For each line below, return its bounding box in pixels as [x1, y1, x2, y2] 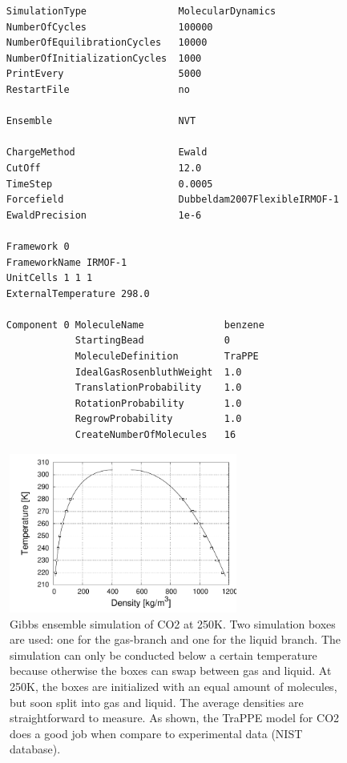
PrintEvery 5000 [6, 68, 202, 80]
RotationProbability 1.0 [75, 397, 242, 409]
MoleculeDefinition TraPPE [75, 351, 259, 363]
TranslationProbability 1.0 [75, 382, 242, 394]
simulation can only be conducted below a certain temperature [10, 646, 317, 663]
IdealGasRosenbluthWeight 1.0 [75, 366, 242, 378]
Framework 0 [6, 240, 70, 252]
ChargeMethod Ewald [6, 147, 208, 159]
